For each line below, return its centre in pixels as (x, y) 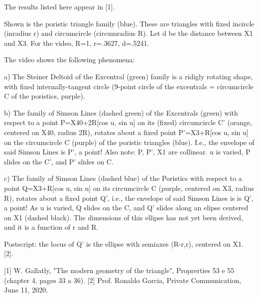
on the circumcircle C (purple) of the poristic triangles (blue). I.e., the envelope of (129, 142)
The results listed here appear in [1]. (60, 6)
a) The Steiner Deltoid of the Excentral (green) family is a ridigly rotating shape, (129, 76)
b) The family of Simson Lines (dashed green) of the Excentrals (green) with (121, 112)
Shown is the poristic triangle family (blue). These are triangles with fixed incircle (129, 23)
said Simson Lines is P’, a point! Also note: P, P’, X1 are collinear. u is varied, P (127, 152)
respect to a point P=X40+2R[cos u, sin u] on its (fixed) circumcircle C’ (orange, (128, 122)
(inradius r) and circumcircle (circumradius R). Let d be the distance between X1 (129, 33)
